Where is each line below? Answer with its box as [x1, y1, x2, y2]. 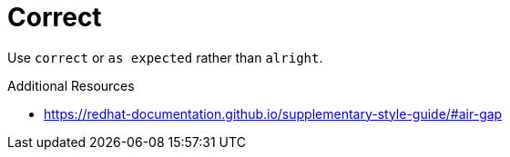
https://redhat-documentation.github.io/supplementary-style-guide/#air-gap [44, 105, 503, 122]
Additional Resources [7, 77, 135, 93]
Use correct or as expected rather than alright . [7, 49, 323, 65]
